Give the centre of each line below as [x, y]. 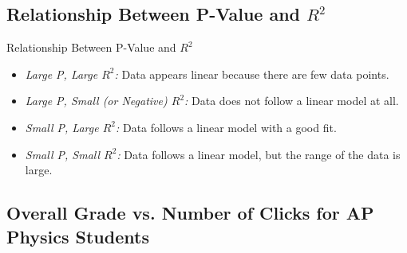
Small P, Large [62, 127]
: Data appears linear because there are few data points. [252, 74]
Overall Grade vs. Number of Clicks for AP [190, 213]
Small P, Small [63, 154]
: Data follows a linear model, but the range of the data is [259, 154]
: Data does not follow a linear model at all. [292, 101]
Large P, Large [61, 74]
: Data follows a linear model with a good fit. [226, 127]
